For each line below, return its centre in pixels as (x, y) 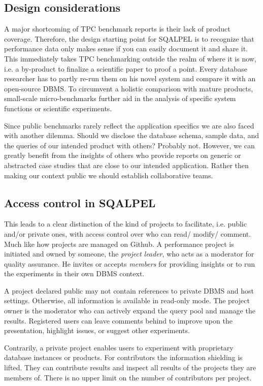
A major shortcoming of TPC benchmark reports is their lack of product (117, 29)
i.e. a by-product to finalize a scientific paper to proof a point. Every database (126, 68)
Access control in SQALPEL (80, 202)
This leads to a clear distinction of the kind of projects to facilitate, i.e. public (125, 224)
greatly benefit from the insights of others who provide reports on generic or (123, 155)
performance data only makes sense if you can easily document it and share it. (126, 49)
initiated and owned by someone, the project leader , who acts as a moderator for (129, 254)
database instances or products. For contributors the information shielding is (123, 357)
